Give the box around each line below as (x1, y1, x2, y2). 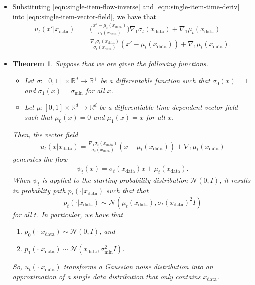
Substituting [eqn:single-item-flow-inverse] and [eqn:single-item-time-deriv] (12, 1, 240, 11)
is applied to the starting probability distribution (42, 175, 188, 185)
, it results (219, 175, 251, 185)
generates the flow (12, 153, 68, 164)
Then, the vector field (12, 129, 78, 139)
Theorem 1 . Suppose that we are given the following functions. (12, 58, 208, 69)
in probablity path (12, 185, 66, 196)
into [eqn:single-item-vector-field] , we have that (12, 11, 156, 21)
